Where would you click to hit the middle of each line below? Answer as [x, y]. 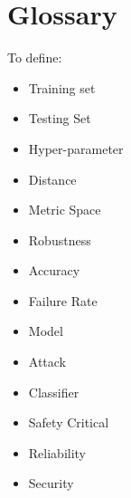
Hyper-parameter [76, 148]
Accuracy [54, 270]
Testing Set [60, 118]
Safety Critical [69, 422]
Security [51, 483]
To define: [35, 57]
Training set [62, 87]
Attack [47, 362]
